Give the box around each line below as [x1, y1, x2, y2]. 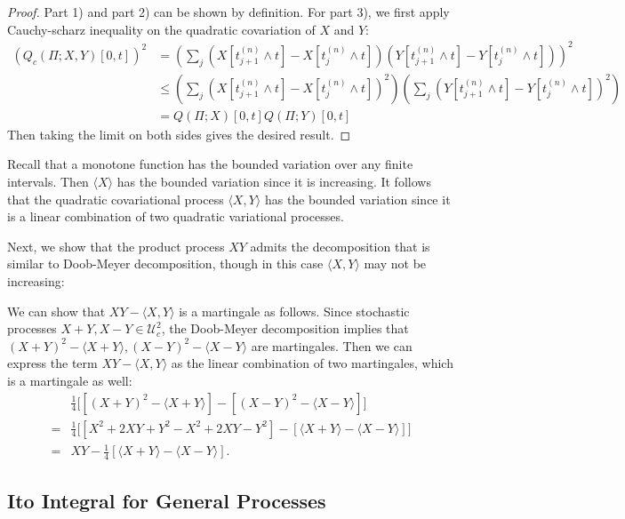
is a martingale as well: [7, 371, 132, 389]
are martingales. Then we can [251, 336, 413, 355]
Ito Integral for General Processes [7, 487, 326, 515]
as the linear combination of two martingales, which [171, 354, 453, 372]
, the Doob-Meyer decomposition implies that [161, 319, 409, 338]
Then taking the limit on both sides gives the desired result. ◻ [7, 124, 351, 143]
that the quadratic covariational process [7, 189, 224, 208]
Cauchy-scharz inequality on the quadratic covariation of [7, 20, 316, 38]
